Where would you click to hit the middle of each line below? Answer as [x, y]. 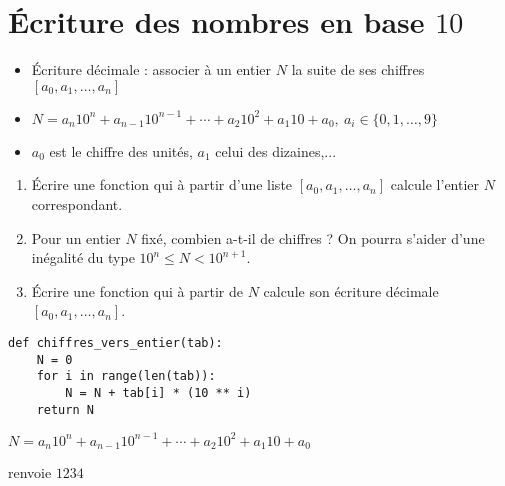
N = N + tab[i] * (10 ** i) [158, 392]
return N [65, 409]
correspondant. [77, 203]
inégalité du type [83, 257]
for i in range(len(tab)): [126, 376]
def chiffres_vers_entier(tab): [115, 342]
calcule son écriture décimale [351, 290]
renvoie [30, 472]
